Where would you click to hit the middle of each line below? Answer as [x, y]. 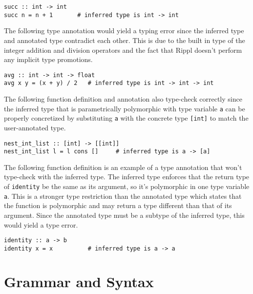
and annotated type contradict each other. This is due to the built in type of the [125, 40]
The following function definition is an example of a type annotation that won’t [123, 167]
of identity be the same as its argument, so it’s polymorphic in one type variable [127, 186]
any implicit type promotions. [48, 59]
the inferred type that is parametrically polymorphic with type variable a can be [125, 108]
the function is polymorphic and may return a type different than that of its [118, 205]
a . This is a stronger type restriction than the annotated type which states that [123, 196]
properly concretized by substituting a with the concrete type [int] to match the [126, 118]
